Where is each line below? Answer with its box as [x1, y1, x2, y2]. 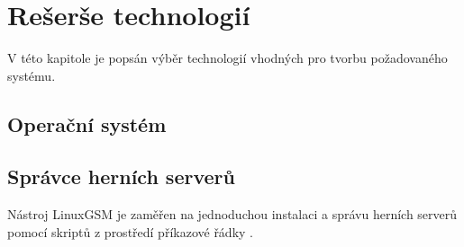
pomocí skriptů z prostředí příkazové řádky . [7, 222, 253, 241]
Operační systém [7, 110, 167, 137]
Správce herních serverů [7, 163, 235, 190]
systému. [7, 66, 56, 84]
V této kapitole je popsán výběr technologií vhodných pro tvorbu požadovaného [7, 49, 448, 67]
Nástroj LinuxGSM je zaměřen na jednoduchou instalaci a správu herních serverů [7, 205, 458, 224]
